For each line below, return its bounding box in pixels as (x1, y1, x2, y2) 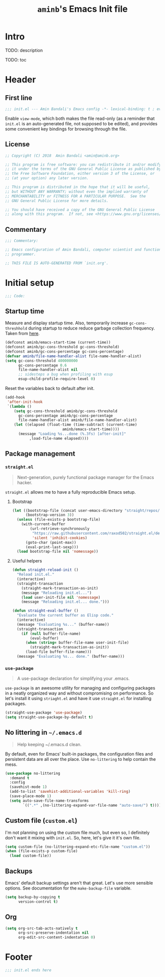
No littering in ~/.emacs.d (5, 728, 82, 737)
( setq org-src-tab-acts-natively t (5, 926, 78, 931)
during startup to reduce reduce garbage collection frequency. (28, 325, 155, 331)
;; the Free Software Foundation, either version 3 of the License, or (5, 171, 155, 176)
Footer (5, 951, 33, 963)
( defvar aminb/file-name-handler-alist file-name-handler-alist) (5, 354, 141, 359)
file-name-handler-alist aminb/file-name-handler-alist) (18, 418, 137, 423)
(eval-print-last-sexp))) (25, 544, 79, 550)
